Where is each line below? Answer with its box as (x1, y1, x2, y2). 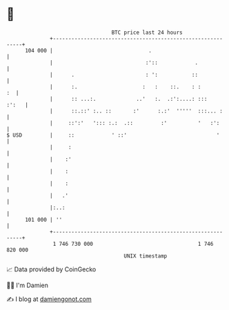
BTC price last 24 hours (111, 29, 183, 36)
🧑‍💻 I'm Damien (6, 281, 49, 289)
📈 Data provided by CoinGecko (6, 265, 97, 273)
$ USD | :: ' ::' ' (6, 131, 220, 139)
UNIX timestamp (123, 252, 168, 260)
